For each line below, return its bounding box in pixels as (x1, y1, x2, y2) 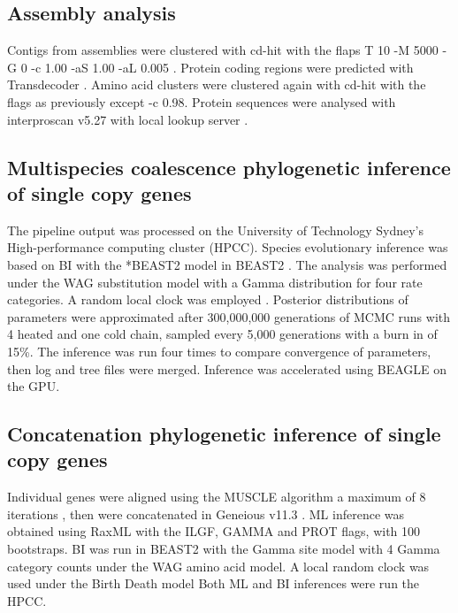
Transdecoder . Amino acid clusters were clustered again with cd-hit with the (7, 75, 426, 94)
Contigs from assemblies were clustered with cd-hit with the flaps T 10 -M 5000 (7, 41, 439, 59)
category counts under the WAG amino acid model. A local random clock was (7, 556, 430, 575)
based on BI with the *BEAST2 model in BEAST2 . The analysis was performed (7, 255, 447, 273)
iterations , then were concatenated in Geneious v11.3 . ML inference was (7, 504, 404, 523)
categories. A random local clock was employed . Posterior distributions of (7, 290, 408, 309)
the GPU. (7, 377, 60, 395)
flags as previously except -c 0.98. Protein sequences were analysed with (7, 92, 396, 111)
